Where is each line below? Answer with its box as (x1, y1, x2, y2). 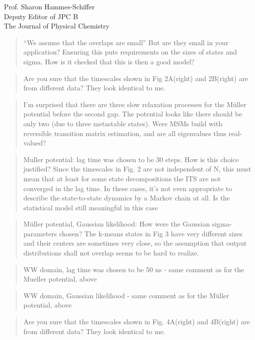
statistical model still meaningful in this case (23, 202, 158, 212)
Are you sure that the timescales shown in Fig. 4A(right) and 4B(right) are (23, 316, 250, 327)
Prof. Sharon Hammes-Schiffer (4, 1, 95, 11)
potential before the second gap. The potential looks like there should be (23, 109, 242, 119)
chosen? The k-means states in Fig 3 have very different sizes (59, 228, 243, 238)
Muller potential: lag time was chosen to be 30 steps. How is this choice (23, 154, 239, 164)
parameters (23, 228, 57, 238)
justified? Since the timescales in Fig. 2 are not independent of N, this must (23, 164, 252, 174)
